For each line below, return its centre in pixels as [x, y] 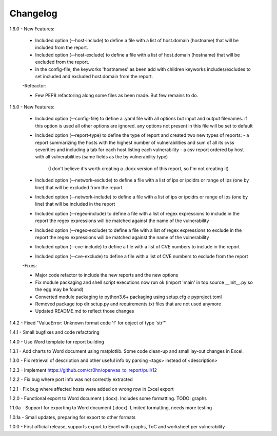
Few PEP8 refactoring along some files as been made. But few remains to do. [117, 95]
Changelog [33, 13]
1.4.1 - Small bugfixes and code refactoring [55, 332]
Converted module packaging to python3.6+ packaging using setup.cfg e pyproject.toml [128, 297]
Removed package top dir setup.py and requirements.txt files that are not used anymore [128, 304]
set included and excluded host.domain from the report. [94, 76]
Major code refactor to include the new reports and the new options [107, 275]
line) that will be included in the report [75, 204]
